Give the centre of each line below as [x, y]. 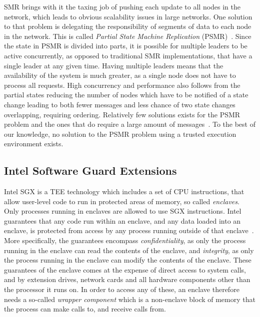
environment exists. [34, 144]
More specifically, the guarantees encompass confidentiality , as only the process [125, 240]
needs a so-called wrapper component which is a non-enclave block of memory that [130, 299]
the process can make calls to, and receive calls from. [85, 309]
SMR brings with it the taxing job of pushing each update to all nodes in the [122, 6]
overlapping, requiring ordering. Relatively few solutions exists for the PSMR [122, 114]
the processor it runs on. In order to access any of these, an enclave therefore [122, 289]
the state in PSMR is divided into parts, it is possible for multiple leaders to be [126, 46]
